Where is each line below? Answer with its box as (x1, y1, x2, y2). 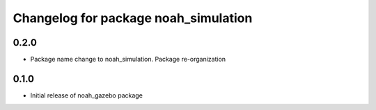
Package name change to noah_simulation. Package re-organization (30, 55, 226, 64)
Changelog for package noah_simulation (13, 10, 253, 26)
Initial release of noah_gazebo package (30, 91, 143, 100)
